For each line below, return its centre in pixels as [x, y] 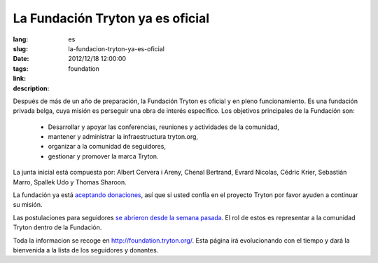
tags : [21, 68]
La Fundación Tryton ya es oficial [111, 18]
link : [20, 79]
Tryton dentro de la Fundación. [57, 227]
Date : [21, 59]
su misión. [28, 205]
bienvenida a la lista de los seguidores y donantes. [86, 250]
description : [31, 88]
